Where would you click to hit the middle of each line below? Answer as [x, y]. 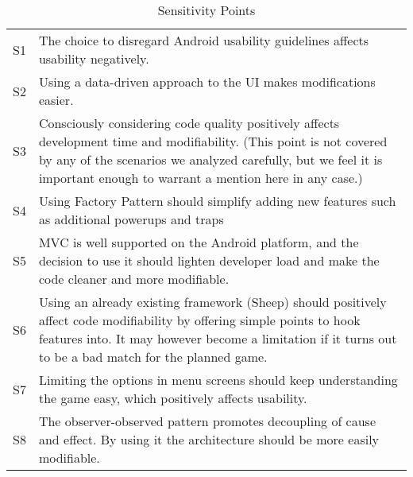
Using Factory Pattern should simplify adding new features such [217, 201]
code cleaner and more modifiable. [134, 279]
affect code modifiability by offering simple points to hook [199, 320]
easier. [56, 100]
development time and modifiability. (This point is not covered [213, 141]
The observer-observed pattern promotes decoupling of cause [207, 421]
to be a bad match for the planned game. [153, 357]
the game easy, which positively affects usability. [173, 398]
